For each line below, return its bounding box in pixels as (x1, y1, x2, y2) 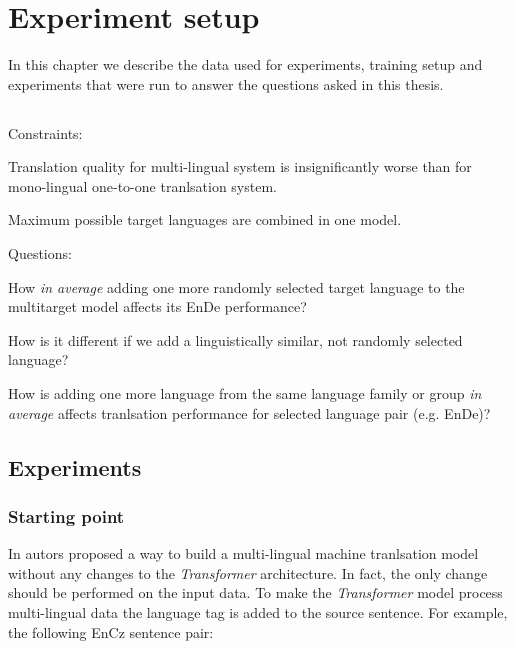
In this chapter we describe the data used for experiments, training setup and (8, 54, 483, 75)
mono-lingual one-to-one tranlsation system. (8, 175, 277, 196)
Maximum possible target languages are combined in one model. (8, 209, 402, 230)
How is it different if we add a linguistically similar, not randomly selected (8, 329, 463, 350)
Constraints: (8, 122, 83, 143)
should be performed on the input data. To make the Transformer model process (8, 582, 503, 603)
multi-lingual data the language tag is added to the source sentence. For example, (8, 602, 508, 623)
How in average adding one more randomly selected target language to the (8, 276, 465, 297)
